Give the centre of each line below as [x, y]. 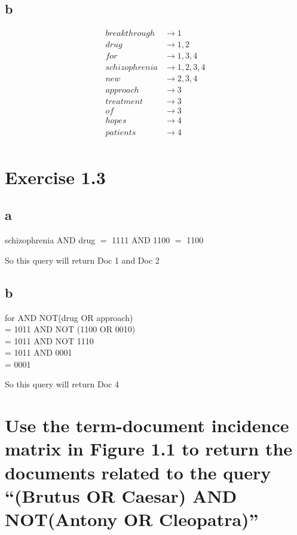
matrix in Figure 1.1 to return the [149, 449]
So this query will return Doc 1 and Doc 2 [82, 260]
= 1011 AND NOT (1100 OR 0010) [70, 329]
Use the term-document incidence [147, 425]
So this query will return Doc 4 [62, 384]
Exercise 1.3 [55, 177]
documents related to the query [138, 472]
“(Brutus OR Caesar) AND [121, 495]
